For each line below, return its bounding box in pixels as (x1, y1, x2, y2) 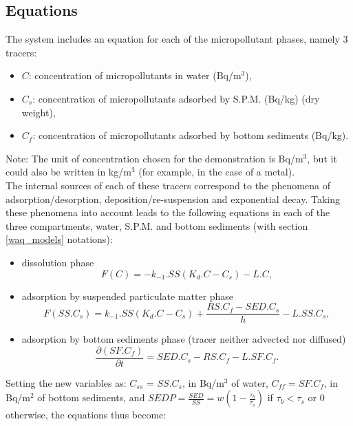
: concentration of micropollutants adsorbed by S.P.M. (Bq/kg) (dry (32, 91, 320, 105)
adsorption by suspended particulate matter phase (21, 288, 234, 303)
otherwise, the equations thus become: (6, 407, 167, 422)
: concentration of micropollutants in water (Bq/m (28, 68, 242, 83)
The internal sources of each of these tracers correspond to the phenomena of (6, 178, 330, 192)
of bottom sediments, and (37, 390, 145, 405)
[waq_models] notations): (6, 232, 113, 246)
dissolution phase (21, 255, 94, 269)
